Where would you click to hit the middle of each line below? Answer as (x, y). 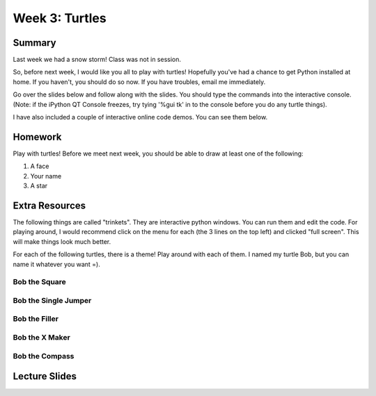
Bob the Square (39, 282)
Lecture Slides (45, 376)
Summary (34, 43)
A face (40, 166)
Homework (37, 137)
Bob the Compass (44, 356)
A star (39, 186)
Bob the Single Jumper (52, 300)
